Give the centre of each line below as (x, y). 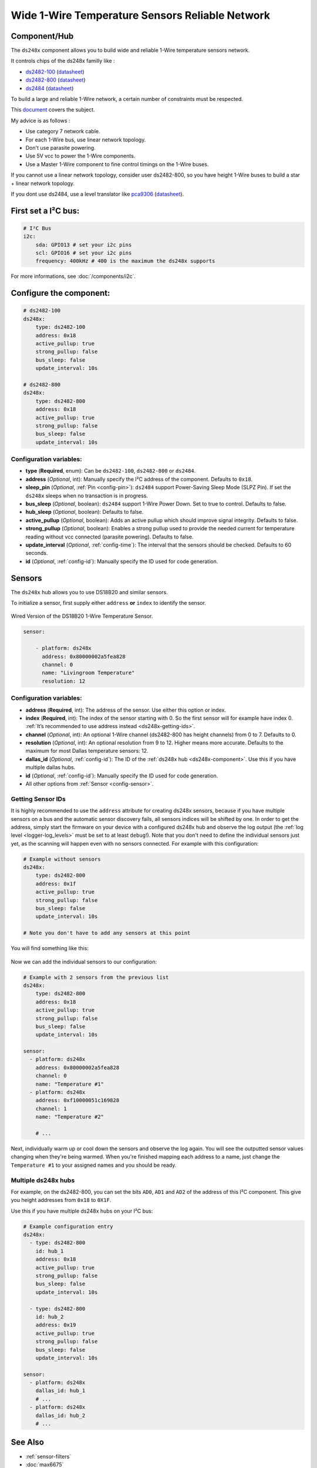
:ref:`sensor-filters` (48, 1456)
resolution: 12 (64, 681)
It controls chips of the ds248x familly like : (63, 61)
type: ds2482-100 (60, 327)
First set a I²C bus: (45, 211)
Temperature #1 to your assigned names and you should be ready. (94, 1165)
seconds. (37, 553)
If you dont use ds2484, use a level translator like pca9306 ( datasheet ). (97, 194)
